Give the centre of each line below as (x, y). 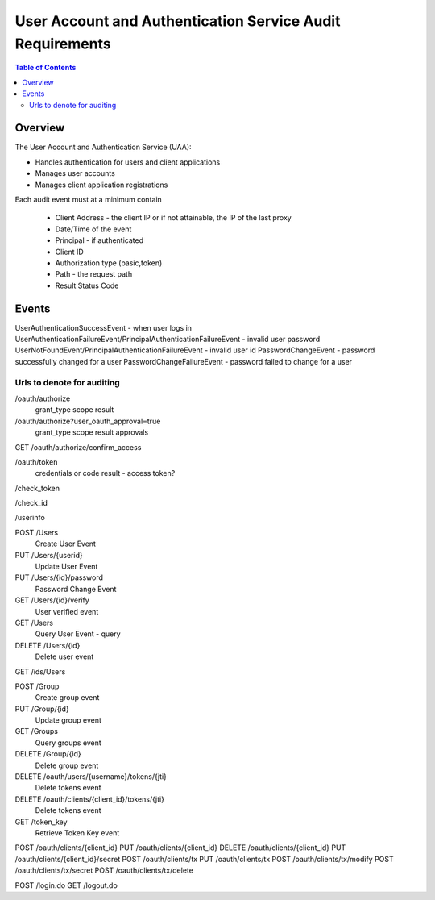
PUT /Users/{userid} (49, 555)
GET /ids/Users (40, 671)
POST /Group (37, 686)
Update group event (68, 720)
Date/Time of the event (93, 229)
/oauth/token (36, 462)
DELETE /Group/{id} (48, 754)
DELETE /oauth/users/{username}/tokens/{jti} (91, 777)
